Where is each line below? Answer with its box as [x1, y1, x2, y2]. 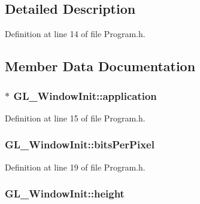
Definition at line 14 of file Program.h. [5, 28, 146, 40]
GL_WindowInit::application [13, 88, 157, 103]
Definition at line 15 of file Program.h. [5, 111, 146, 124]
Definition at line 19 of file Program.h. [5, 160, 146, 173]
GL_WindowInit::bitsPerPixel [5, 137, 154, 152]
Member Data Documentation [5, 57, 196, 75]
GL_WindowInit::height [5, 186, 125, 201]
